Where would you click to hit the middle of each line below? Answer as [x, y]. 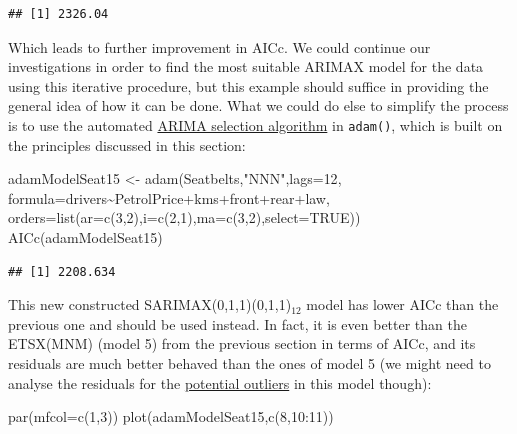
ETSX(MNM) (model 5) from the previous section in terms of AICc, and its [242, 343]
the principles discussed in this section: [127, 144]
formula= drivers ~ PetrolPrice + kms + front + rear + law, [169, 197]
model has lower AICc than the [402, 304]
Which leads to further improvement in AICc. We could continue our [219, 46]
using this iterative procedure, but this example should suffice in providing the [248, 85]
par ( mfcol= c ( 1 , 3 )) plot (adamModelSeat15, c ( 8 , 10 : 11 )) [171, 416]
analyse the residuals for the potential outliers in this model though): [220, 382]
